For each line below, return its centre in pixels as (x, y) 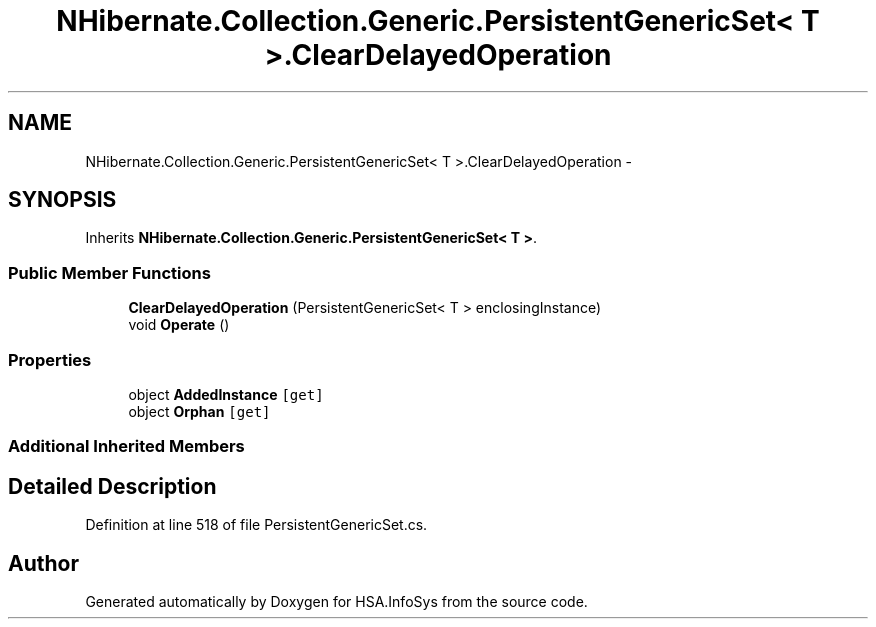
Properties (50, 359)
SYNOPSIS (62, 200)
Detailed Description (112, 486)
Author (43, 563)
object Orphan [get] (199, 411)
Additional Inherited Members (126, 446)
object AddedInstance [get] (226, 394)
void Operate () (179, 325)
